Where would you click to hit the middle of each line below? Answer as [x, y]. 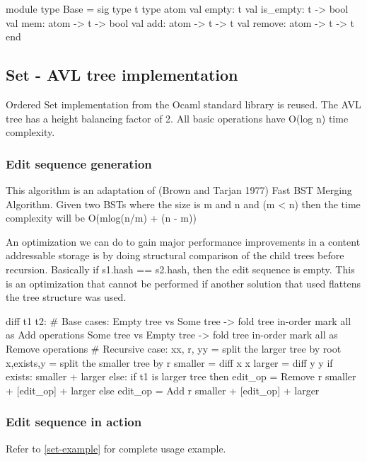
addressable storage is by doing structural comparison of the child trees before [175, 255]
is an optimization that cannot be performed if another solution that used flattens [183, 283]
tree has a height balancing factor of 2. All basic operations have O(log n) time [177, 118]
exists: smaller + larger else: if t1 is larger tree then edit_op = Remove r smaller [181, 376]
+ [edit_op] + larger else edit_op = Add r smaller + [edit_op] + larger [163, 390]
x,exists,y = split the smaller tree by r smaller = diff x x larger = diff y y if [169, 362]
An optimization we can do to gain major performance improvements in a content [183, 241]
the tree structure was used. [66, 297]
